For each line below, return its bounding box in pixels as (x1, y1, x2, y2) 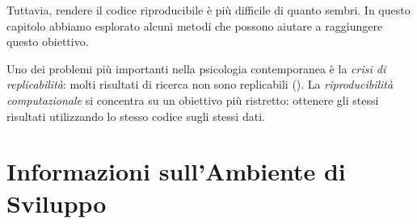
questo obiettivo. (6, 33, 89, 50)
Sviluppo (6, 186, 107, 219)
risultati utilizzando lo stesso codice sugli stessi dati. (6, 107, 265, 124)
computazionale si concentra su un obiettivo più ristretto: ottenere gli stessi (6, 91, 379, 108)
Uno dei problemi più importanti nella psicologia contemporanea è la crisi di (6, 60, 386, 77)
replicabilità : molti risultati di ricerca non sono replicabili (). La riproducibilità (6, 76, 394, 93)
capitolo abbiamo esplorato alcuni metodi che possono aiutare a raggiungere (6, 17, 383, 34)
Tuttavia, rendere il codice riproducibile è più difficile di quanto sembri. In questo (6, 2, 411, 18)
